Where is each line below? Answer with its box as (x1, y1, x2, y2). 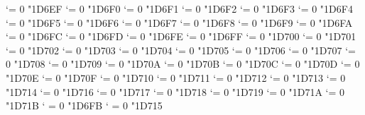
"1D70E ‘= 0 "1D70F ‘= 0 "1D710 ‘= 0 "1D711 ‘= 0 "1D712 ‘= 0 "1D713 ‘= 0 (6, 70, 346, 85)
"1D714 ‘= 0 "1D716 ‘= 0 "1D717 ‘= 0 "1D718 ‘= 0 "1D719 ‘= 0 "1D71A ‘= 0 (6, 84, 345, 99)
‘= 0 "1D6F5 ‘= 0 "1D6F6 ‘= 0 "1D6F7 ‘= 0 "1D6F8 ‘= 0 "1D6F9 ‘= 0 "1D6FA (6, 15, 353, 30)
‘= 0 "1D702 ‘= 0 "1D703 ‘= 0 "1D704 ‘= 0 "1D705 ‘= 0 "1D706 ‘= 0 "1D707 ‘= (6, 42, 356, 57)
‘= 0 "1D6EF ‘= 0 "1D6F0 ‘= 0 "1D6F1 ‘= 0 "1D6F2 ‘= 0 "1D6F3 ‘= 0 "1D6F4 (6, 1, 353, 16)
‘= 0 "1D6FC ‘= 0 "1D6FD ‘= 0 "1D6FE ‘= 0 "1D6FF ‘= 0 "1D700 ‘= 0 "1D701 (6, 29, 356, 44)
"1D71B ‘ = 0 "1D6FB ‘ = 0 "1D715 (6, 98, 163, 113)
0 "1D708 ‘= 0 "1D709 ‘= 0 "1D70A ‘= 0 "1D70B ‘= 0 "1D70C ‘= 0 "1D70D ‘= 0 (6, 56, 360, 71)
